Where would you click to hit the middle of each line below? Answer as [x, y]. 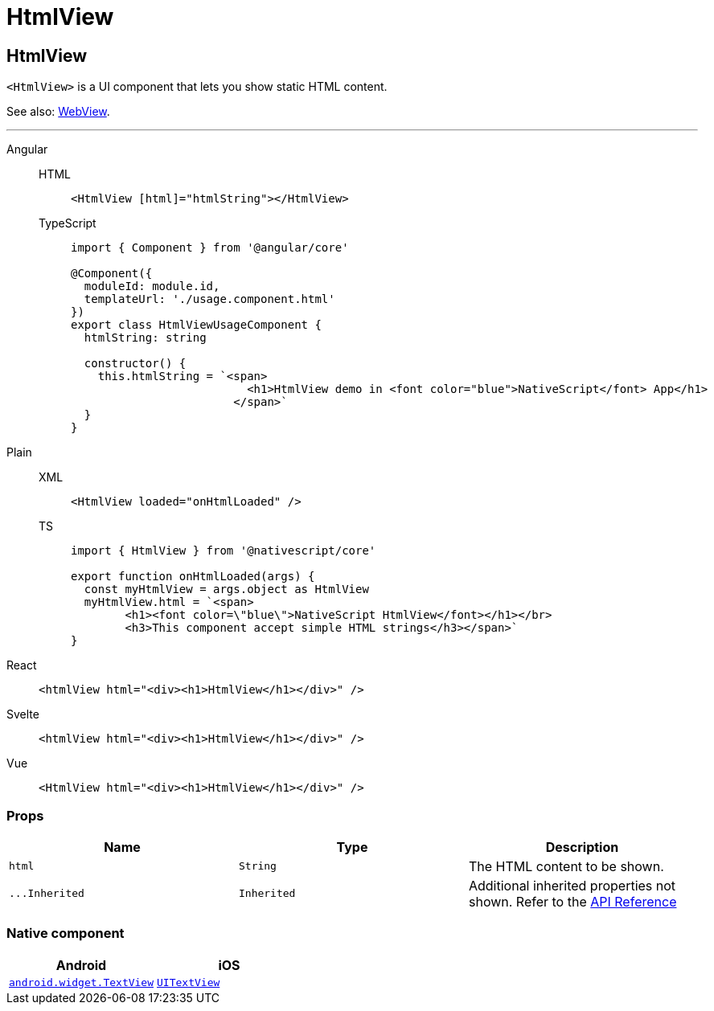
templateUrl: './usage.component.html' [209, 299]
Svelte [23, 714]
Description [582, 847]
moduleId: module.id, [152, 287]
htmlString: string [145, 338]
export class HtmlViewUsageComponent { [196, 325]
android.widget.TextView [82, 982]
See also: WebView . [58, 112]
